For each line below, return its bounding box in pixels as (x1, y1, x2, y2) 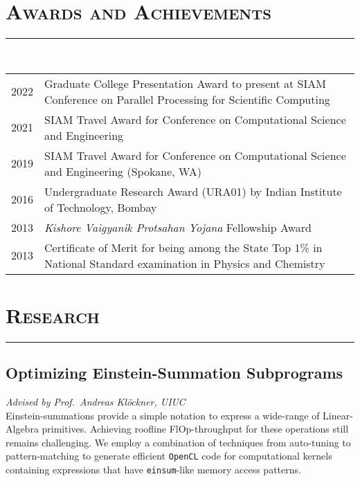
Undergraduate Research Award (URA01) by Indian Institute (44, 183, 342, 199)
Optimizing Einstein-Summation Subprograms (6, 362, 343, 383)
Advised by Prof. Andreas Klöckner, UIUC (6, 394, 186, 409)
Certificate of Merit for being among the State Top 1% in (44, 239, 323, 255)
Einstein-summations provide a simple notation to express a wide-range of (6, 408, 320, 422)
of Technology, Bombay (44, 199, 157, 215)
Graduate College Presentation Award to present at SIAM (44, 75, 326, 91)
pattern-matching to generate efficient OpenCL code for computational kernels (6, 448, 332, 463)
